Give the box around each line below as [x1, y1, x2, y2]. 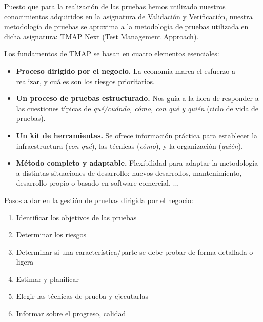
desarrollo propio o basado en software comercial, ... [16, 177, 179, 188]
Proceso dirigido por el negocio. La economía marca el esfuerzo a [16, 65, 235, 76]
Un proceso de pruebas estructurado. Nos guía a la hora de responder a [16, 93, 259, 104]
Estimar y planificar [16, 273, 79, 284]
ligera [16, 256, 34, 267]
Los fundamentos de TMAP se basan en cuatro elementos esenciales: [4, 48, 219, 59]
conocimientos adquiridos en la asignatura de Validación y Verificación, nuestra [4, 11, 253, 22]
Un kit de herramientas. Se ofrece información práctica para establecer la [16, 130, 258, 140]
